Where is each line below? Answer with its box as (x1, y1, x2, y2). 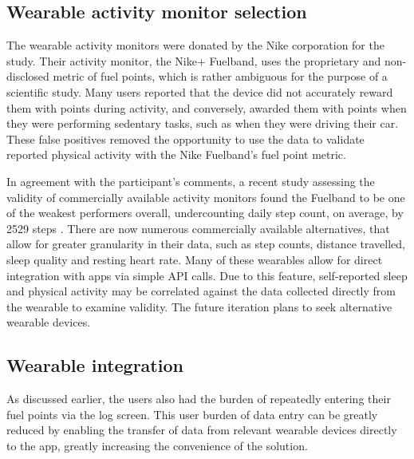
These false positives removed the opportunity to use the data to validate (6, 130, 365, 147)
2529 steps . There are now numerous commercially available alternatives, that (6, 220, 390, 236)
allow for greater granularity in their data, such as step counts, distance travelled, (6, 235, 405, 252)
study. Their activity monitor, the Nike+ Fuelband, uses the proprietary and (6, 52, 381, 69)
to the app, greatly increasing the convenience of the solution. (6, 437, 308, 453)
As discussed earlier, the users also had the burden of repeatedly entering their (6, 390, 391, 407)
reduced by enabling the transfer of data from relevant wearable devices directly (6, 421, 397, 438)
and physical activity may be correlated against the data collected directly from (6, 283, 396, 299)
